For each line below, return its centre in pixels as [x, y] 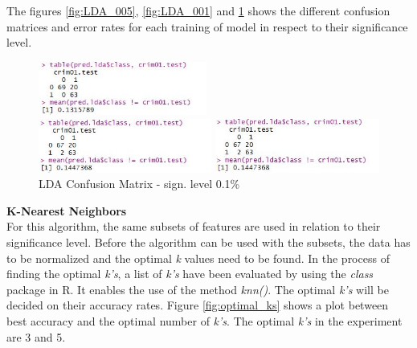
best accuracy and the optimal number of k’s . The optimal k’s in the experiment [204, 321]
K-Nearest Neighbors [67, 210]
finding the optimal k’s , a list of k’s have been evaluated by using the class [190, 274]
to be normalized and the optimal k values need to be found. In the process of [198, 258]
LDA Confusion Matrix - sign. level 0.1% [139, 184]
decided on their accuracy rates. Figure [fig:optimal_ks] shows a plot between [198, 305]
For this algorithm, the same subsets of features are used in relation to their [194, 226]
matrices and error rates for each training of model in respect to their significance [207, 26]
